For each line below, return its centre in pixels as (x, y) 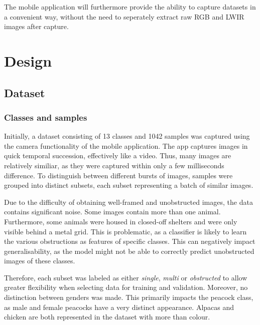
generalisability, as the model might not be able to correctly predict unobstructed (129, 251)
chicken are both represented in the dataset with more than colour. (107, 317)
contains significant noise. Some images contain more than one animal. (112, 212)
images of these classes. (40, 261)
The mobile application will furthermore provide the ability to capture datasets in (130, 7)
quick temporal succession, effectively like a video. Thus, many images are (118, 155)
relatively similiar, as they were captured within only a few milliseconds (114, 165)
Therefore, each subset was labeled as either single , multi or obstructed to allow (126, 277)
